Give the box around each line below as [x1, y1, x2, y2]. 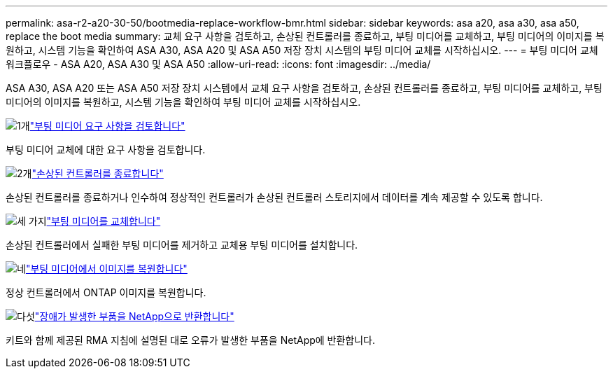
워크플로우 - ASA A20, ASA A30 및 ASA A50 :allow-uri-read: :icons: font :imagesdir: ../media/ [6, 58, 431, 70]
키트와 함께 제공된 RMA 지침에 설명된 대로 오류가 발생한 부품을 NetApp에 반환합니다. [6, 334, 376, 346]
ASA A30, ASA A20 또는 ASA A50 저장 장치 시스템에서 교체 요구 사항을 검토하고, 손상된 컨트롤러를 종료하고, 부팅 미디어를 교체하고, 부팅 [6, 82, 603, 94]
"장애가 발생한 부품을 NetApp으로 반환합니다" [34, 310, 234, 322]
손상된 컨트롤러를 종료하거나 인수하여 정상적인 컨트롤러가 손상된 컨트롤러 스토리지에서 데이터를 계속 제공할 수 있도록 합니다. [6, 191, 543, 203]
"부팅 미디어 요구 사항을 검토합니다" [29, 120, 185, 132]
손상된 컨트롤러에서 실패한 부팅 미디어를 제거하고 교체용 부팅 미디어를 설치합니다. [6, 239, 358, 251]
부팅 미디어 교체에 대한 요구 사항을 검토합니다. [6, 144, 206, 155]
